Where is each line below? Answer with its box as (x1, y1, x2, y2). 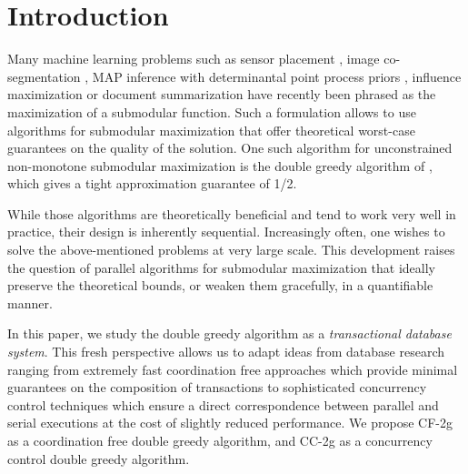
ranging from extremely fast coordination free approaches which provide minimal (7, 359, 458, 378)
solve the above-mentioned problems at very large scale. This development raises (7, 240, 455, 259)
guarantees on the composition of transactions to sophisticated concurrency (7, 378, 427, 397)
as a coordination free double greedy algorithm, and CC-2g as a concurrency (7, 431, 433, 449)
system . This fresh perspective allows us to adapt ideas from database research (7, 342, 445, 361)
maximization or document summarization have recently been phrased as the (7, 85, 436, 104)
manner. (7, 293, 53, 312)
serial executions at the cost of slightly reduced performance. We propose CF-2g (7, 413, 453, 432)
